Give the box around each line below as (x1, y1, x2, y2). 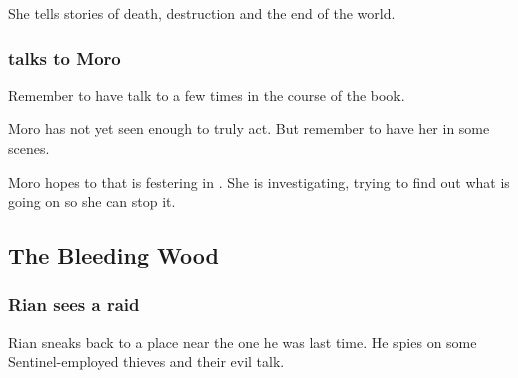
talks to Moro (8, 45, 121, 70)
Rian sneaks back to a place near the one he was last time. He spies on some (8, 331, 477, 352)
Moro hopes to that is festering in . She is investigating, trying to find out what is (8, 171, 510, 192)
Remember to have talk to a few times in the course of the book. (8, 84, 405, 105)
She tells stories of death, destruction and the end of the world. (8, 3, 396, 23)
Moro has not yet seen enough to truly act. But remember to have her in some (8, 118, 490, 139)
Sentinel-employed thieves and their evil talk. (8, 351, 285, 372)
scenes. (8, 138, 50, 158)
